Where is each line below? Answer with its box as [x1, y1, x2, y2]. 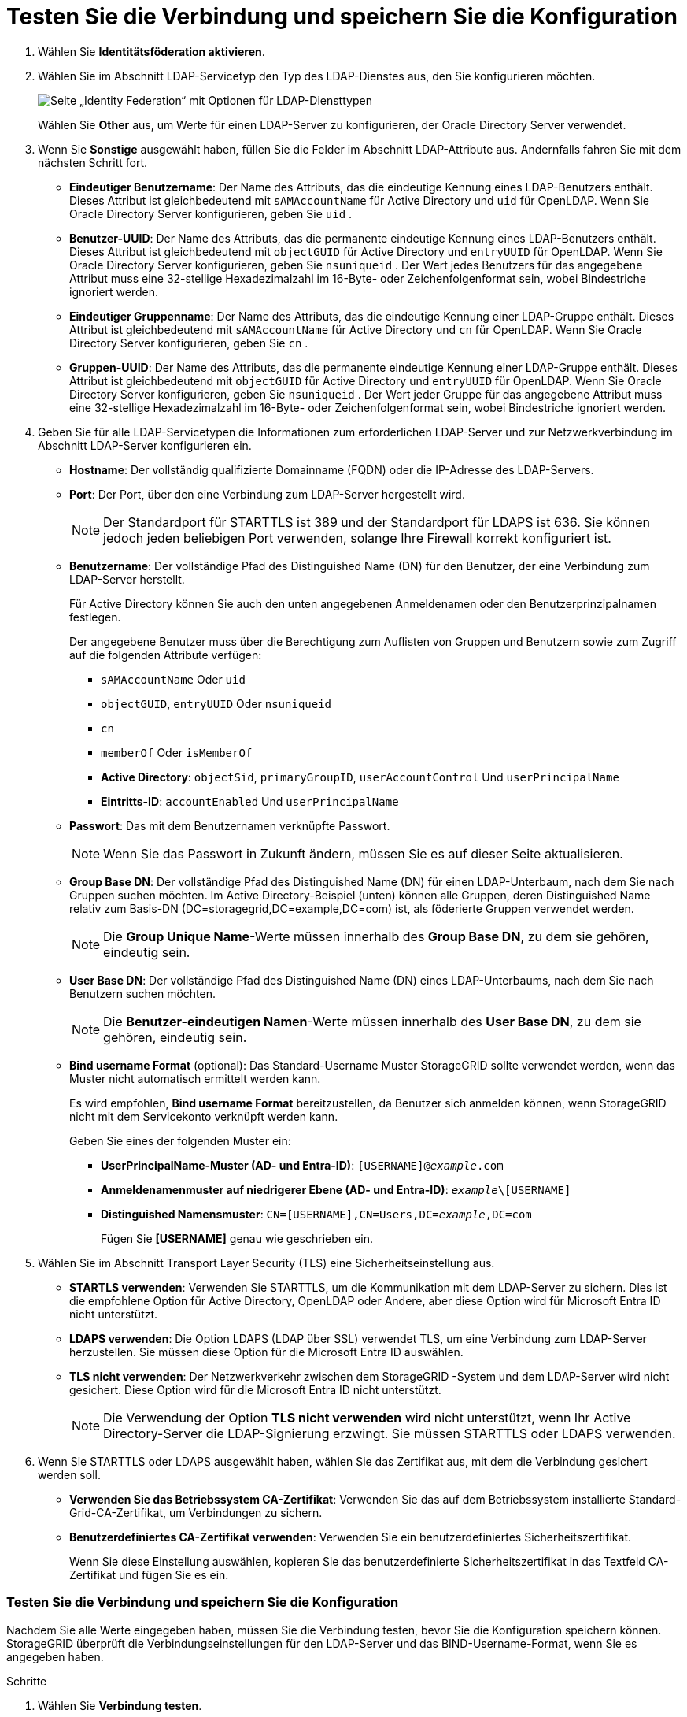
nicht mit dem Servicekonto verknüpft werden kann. [69, 1109, 338, 1123]
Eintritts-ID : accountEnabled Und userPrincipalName [101, 794, 399, 808]
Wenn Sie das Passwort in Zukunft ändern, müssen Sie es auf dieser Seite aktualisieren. [103, 845, 623, 862]
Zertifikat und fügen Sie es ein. [69, 1567, 229, 1582]
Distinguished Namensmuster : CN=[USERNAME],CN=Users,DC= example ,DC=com [101, 1207, 532, 1221]
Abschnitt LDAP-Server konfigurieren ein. [38, 438, 252, 452]
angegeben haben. [6, 1649, 104, 1663]
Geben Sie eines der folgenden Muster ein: [69, 1133, 291, 1148]
